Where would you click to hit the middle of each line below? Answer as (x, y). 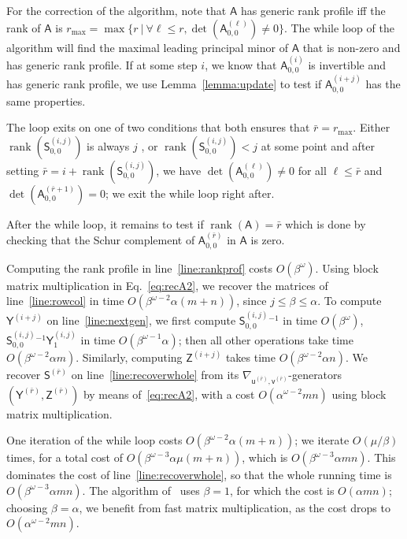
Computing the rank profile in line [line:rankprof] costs (139, 268)
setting (23, 170)
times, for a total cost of (65, 457)
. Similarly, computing (129, 357)
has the (383, 84)
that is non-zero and (351, 47)
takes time (250, 357)
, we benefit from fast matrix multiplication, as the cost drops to (235, 507)
